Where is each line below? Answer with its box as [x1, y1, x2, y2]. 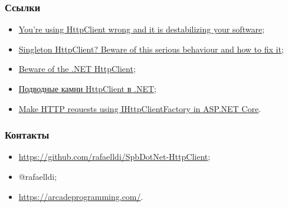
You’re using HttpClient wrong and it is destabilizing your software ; [18, 23, 265, 35]
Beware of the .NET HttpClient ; [18, 63, 136, 75]
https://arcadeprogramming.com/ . [18, 190, 143, 202]
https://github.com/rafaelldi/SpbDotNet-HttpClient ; [18, 150, 211, 163]
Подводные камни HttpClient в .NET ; [18, 83, 156, 94]
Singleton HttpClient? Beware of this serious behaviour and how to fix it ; [18, 42, 284, 55]
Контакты [5, 127, 50, 142]
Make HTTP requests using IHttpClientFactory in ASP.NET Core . [18, 102, 261, 114]
